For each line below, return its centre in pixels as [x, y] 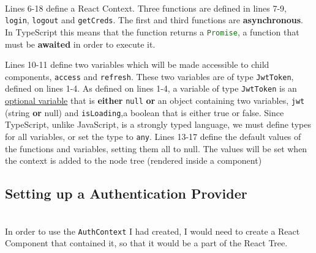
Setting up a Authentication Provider [126, 193]
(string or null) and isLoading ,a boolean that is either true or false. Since [145, 112]
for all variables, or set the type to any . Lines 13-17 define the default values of [153, 136]
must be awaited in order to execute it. [80, 44]
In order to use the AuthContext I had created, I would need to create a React [152, 231]
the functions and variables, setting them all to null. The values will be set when [156, 148]
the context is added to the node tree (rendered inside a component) [134, 160]
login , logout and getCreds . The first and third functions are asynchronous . [154, 20]
